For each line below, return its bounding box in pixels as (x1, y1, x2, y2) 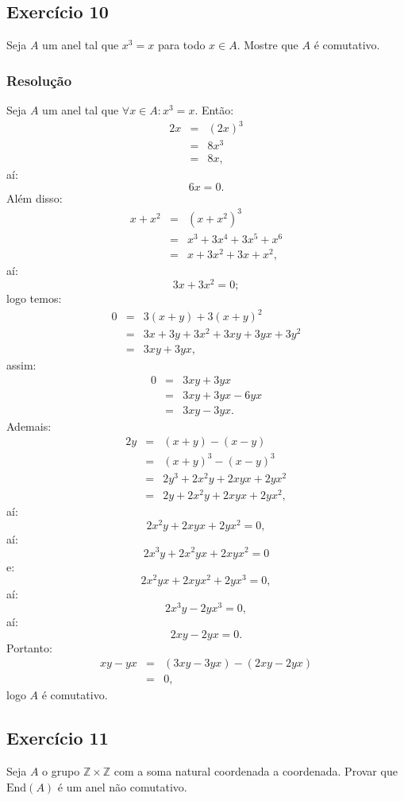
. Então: (194, 102, 234, 118)
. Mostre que (237, 37, 298, 53)
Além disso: (6, 189, 63, 206)
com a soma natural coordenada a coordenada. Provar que (114, 762, 398, 779)
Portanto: (6, 639, 52, 656)
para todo (157, 37, 206, 53)
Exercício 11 (6, 726, 109, 750)
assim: (6, 357, 37, 373)
